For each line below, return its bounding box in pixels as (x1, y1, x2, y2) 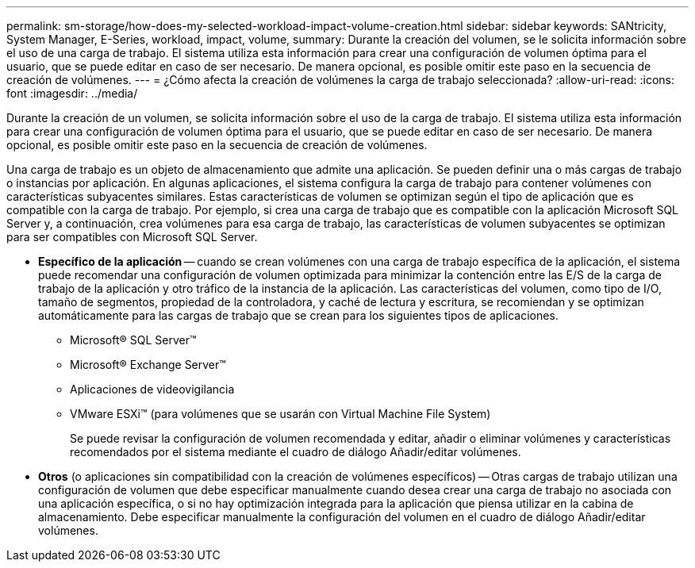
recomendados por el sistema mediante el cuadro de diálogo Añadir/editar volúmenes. (70, 445, 521, 459)
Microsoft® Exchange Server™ (70, 358, 226, 371)
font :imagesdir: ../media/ (6, 86, 138, 100)
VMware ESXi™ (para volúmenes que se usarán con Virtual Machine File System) (70, 407, 491, 420)
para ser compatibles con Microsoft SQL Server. (6, 230, 258, 244)
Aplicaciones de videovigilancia (70, 382, 235, 396)
